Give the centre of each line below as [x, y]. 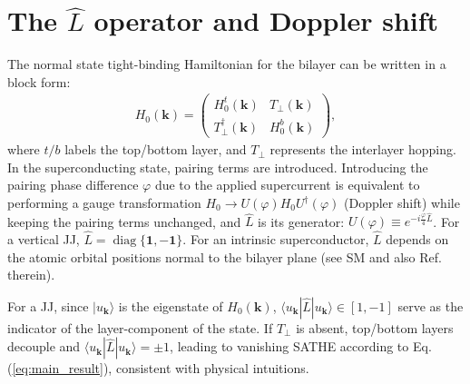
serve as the [431, 305]
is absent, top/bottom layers [375, 327]
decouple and [44, 346]
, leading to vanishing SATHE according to [289, 346]
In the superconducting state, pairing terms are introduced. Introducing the [218, 167]
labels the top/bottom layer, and [156, 149]
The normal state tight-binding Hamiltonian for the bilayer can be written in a [227, 64]
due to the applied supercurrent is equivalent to [287, 185]
